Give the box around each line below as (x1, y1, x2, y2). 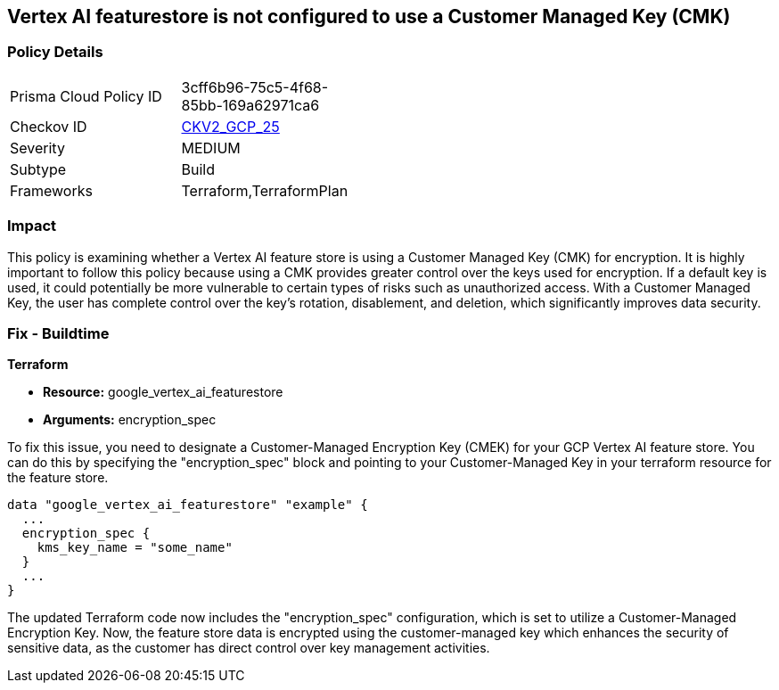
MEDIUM (181, 138, 241, 157)
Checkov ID (10, 117, 87, 136)
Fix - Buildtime (7, 324, 110, 342)
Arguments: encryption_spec (43, 412, 217, 428)
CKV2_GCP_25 (181, 117, 280, 136)
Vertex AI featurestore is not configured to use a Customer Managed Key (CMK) (7, 5, 731, 28)
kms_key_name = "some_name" (37, 540, 233, 555)
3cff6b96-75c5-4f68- (181, 78, 329, 96)
